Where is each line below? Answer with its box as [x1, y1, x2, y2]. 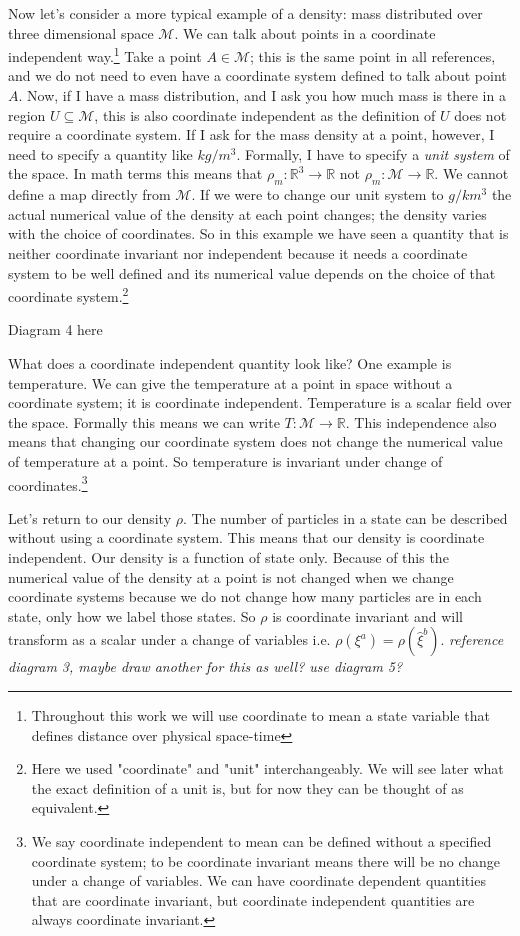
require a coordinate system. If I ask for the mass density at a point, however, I [8, 124, 495, 145]
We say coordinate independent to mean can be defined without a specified [31, 830, 492, 851]
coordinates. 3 [8, 471, 88, 495]
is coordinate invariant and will [272, 605, 463, 626]
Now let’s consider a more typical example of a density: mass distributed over [8, 3, 483, 23]
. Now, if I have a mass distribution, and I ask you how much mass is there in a [18, 85, 506, 106]
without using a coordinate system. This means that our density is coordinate [8, 527, 485, 548]
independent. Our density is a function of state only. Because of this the [8, 547, 449, 568]
